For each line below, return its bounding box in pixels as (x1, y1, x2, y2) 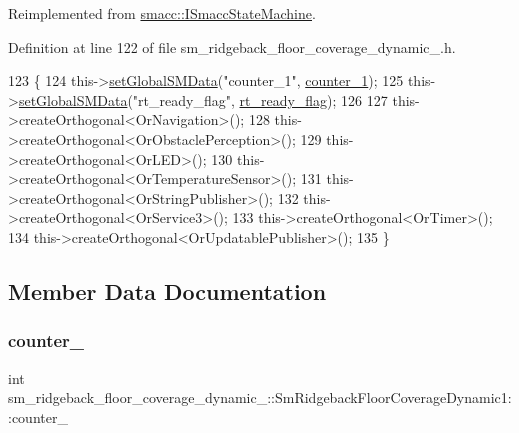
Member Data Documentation (8, 275, 327, 306)
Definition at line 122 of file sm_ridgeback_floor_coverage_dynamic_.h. (8, 36, 456, 57)
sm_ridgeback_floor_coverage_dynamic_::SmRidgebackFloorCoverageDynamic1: (8, 387, 512, 408)
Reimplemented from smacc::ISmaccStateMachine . (8, 3, 316, 23)
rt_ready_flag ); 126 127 (239, 89, 388, 110)
